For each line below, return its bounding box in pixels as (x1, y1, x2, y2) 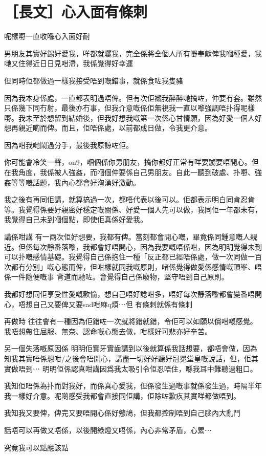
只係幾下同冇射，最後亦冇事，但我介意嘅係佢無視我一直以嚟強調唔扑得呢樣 (4, 102, 255, 113)
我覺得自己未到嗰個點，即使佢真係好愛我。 (4, 214, 147, 225)
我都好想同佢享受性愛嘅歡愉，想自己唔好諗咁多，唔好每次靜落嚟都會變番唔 (4, 289, 255, 299)
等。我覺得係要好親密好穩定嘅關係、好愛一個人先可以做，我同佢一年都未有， (4, 204, 262, 214)
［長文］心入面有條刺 (4, 1, 148, 22)
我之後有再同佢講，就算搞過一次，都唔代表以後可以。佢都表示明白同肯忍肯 (4, 194, 255, 205)
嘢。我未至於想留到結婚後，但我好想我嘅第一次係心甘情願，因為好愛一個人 (4, 112, 255, 123)
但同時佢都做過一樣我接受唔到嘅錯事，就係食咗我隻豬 (4, 75, 183, 85)
